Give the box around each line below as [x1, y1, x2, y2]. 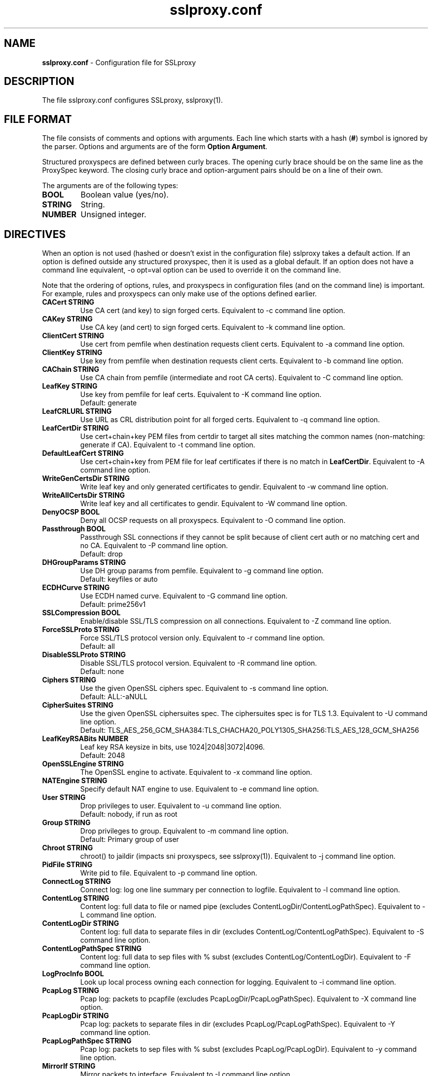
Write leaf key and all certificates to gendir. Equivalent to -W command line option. [80, 499, 347, 508]
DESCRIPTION [4, 75, 74, 88]
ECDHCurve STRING [42, 583, 110, 592]
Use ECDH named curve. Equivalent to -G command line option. [80, 592, 288, 600]
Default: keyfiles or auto [80, 575, 158, 584]
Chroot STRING [42, 843, 93, 852]
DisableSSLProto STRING [42, 650, 126, 659]
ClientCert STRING [42, 331, 105, 340]
